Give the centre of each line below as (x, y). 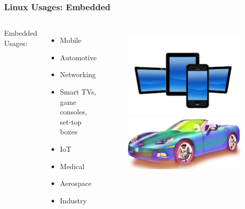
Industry (73, 200)
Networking (78, 74)
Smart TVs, (78, 91)
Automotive (78, 57)
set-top (71, 121)
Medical (72, 166)
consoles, (73, 112)
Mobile (71, 40)
